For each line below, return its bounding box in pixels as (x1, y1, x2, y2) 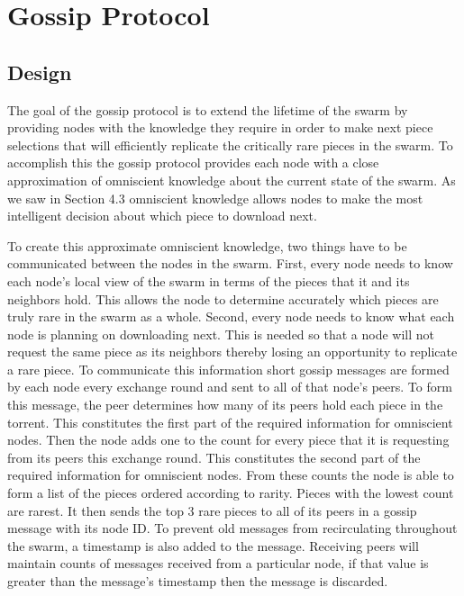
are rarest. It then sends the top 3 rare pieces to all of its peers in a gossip (7, 501, 417, 519)
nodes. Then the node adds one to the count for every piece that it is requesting (7, 430, 450, 449)
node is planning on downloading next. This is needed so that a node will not (7, 324, 435, 343)
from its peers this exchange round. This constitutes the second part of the (7, 447, 421, 466)
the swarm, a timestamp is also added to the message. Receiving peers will (7, 536, 419, 555)
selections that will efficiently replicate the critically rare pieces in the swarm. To (7, 135, 453, 154)
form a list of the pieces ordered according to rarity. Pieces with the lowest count (7, 483, 454, 502)
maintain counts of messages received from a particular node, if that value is (7, 554, 429, 573)
